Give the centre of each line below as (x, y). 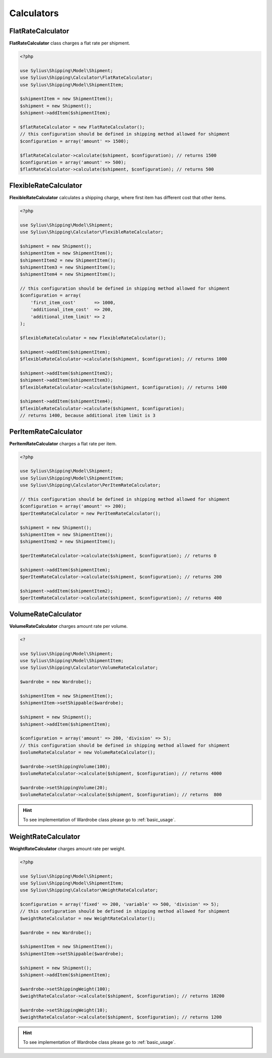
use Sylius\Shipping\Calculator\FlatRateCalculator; (86, 78)
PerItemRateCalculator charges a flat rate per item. (63, 443)
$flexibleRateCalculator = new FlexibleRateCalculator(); (93, 338)
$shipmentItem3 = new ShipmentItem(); (68, 267)
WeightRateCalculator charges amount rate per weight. (67, 848)
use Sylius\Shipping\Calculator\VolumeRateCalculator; (89, 668)
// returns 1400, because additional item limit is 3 (88, 416)
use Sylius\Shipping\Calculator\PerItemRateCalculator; (90, 485)
